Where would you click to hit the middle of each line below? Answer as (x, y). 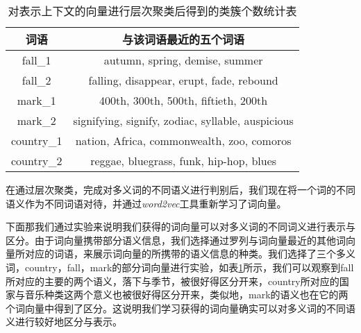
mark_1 (36, 100)
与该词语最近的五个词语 (184, 39)
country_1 (37, 140)
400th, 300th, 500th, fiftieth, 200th (183, 100)
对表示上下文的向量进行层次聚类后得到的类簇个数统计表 (152, 11)
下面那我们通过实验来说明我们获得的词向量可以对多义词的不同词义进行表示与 (180, 227)
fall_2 (36, 80)
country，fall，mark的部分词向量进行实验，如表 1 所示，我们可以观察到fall (189, 267)
